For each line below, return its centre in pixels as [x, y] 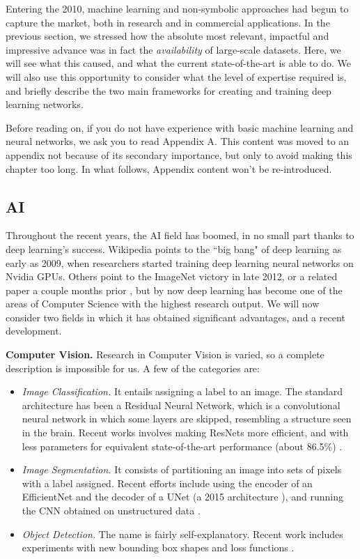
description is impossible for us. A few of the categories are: [133, 368]
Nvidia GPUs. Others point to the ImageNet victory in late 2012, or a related [172, 276]
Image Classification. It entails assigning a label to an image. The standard [182, 391]
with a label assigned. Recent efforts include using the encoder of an [167, 483]
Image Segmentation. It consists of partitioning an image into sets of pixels [182, 469]
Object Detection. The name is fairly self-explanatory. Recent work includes [182, 534]
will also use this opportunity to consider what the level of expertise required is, [176, 76]
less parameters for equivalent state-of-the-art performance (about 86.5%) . [182, 446]
